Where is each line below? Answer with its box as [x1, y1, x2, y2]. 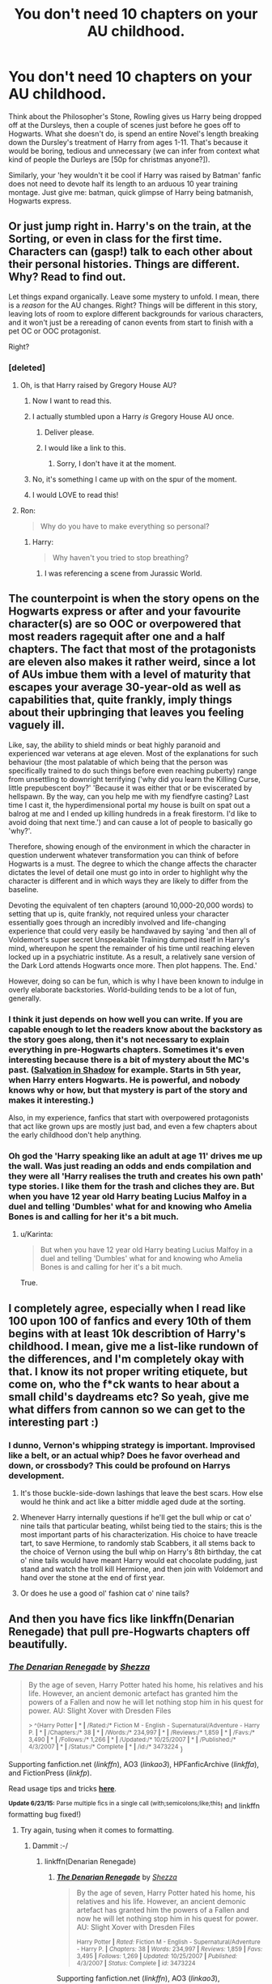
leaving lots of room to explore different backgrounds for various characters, [8, 308, 264, 318]
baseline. [8, 884, 39, 894]
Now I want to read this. [32, 396, 112, 406]
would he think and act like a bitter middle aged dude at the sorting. [19, 1497, 245, 1506]
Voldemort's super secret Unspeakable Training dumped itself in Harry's [8, 934, 250, 944]
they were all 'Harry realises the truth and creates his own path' [8, 1170, 264, 1182]
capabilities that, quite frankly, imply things [8, 693, 232, 707]
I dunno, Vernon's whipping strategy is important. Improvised [8, 1439, 256, 1451]
